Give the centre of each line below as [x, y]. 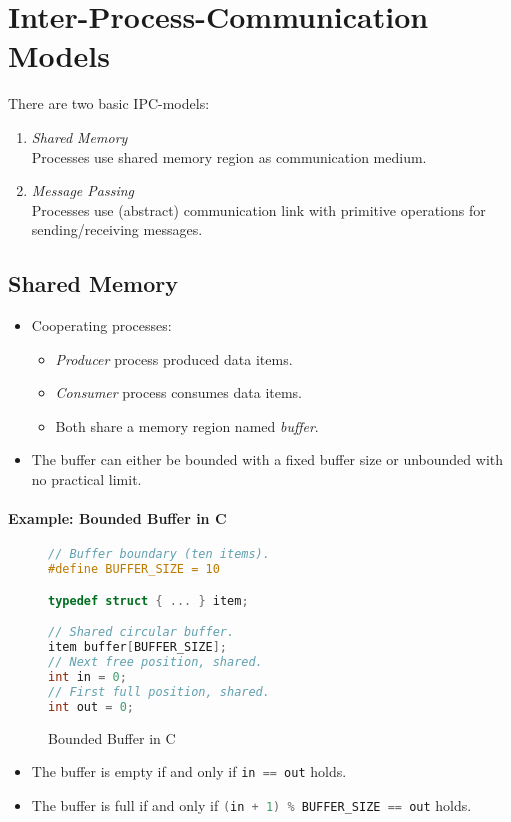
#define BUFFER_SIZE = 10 [134, 569]
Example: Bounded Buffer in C [117, 518]
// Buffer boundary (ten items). [159, 554]
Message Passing [82, 190]
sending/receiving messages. [117, 229]
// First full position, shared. [159, 691]
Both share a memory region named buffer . [187, 425]
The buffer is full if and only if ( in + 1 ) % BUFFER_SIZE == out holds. [251, 804]
